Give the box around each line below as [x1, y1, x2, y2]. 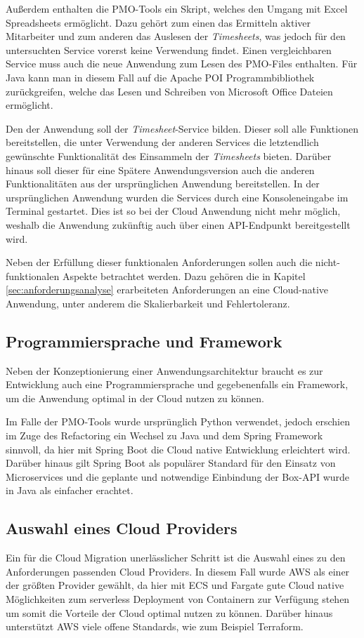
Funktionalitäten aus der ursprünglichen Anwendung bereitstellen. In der [6, 176, 320, 191]
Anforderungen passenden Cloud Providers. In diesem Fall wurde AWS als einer [6, 564, 350, 578]
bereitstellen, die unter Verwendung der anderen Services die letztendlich [6, 135, 319, 149]
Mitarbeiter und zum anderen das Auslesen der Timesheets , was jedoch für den [6, 29, 346, 44]
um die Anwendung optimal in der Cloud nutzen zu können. [6, 390, 264, 405]
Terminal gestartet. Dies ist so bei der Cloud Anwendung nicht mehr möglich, [6, 204, 341, 218]
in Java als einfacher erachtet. [6, 483, 134, 498]
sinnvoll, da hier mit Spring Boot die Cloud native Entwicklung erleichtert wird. [6, 441, 351, 456]
